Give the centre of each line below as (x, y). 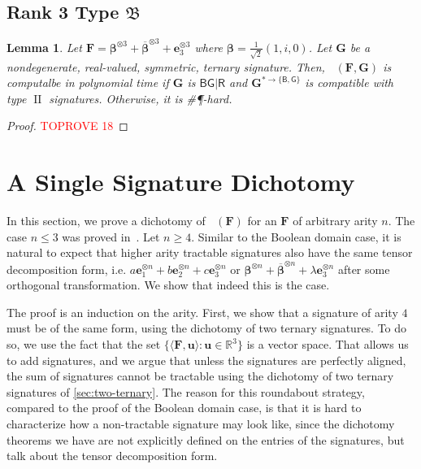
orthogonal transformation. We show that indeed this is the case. (168, 285)
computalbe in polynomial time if (88, 83)
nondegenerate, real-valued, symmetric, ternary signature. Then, (166, 66)
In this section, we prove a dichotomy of (106, 221)
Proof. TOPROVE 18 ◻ (67, 126)
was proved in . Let (111, 236)
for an (262, 221)
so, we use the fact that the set (84, 344)
